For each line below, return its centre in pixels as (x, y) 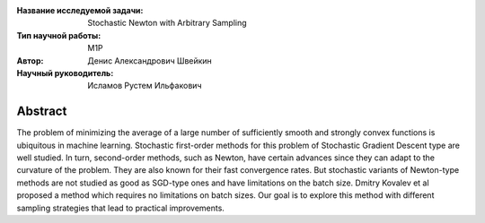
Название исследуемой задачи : (80, 10)
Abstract (42, 111)
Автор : (30, 60)
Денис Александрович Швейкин (150, 60)
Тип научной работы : (59, 35)
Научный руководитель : (65, 73)
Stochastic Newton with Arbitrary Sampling (167, 23)
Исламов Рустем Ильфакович (145, 86)
